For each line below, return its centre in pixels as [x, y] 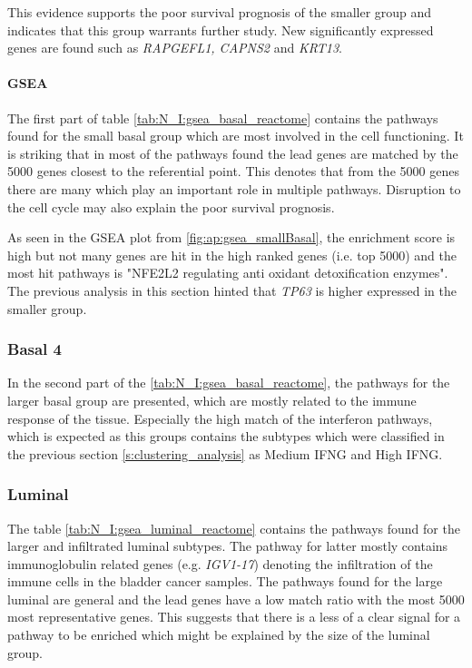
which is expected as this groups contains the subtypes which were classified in [226, 436]
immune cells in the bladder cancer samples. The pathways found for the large [225, 581]
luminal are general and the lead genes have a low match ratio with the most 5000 [236, 599]
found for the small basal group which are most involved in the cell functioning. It [236, 136]
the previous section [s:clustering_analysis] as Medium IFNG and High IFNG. [225, 453]
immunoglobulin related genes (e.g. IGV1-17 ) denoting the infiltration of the [220, 563]
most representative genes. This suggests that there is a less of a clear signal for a [234, 617]
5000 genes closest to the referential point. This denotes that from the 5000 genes [233, 171]
